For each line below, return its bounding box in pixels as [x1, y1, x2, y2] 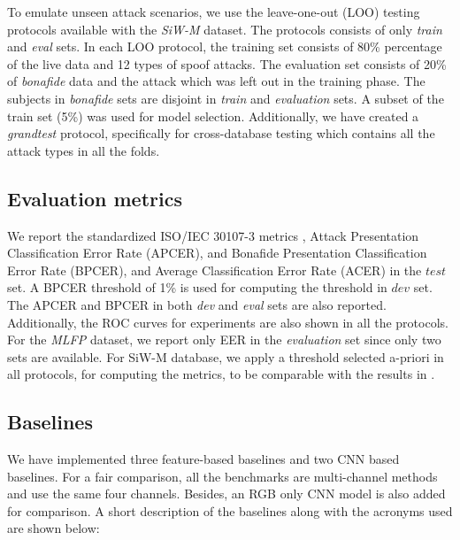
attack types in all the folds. [7, 141, 160, 159]
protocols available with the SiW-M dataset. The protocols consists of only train [7, 19, 442, 38]
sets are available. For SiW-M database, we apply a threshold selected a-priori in [7, 347, 444, 366]
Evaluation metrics [7, 184, 182, 212]
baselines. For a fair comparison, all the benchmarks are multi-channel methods [7, 467, 438, 485]
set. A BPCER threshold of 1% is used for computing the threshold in [7, 278, 387, 297]
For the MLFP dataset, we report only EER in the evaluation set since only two [7, 330, 441, 349]
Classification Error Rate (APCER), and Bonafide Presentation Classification [7, 243, 427, 262]
